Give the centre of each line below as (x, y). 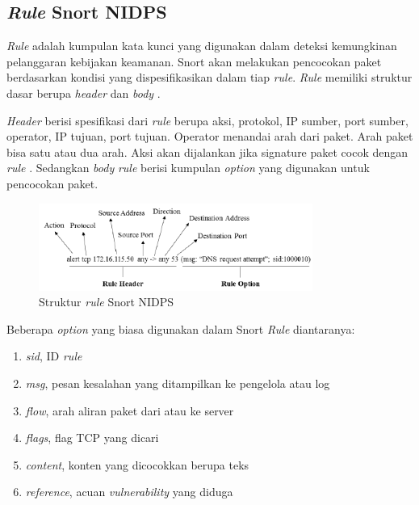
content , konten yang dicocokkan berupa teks (137, 464)
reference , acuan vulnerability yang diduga (129, 492)
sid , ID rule (54, 356)
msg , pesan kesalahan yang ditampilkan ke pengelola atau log (178, 383)
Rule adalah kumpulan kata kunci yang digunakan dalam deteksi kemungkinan (202, 46)
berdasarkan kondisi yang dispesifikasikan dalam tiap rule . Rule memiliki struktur (209, 77)
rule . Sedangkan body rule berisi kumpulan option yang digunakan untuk (188, 168)
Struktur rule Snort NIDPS (107, 302)
